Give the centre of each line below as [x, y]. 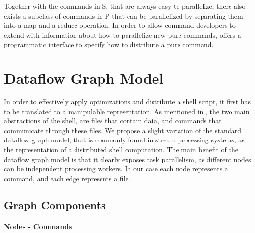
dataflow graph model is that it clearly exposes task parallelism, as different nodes [127, 159]
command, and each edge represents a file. [67, 178]
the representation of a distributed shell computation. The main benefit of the [121, 150]
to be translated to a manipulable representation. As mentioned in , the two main [127, 111]
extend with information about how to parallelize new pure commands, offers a [123, 35]
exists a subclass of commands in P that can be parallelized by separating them [124, 15]
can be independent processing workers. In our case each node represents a [116, 169]
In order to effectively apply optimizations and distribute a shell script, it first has [127, 102]
